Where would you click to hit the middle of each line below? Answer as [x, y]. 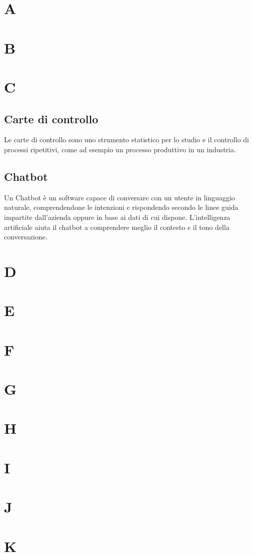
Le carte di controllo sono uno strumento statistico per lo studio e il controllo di [126, 140]
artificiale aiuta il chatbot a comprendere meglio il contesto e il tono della [117, 227]
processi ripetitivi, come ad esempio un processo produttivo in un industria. [120, 149]
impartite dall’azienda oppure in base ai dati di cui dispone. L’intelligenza [117, 217]
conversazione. [26, 237]
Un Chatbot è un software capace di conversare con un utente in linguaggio [119, 197]
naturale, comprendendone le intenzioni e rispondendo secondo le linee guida [121, 207]
